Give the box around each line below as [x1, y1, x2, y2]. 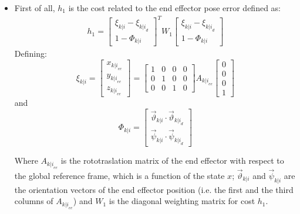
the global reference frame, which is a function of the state [14, 170, 225, 181]
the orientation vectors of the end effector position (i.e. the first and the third [14, 183, 294, 195]
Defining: [14, 47, 47, 60]
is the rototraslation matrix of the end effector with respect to [60, 154, 284, 167]
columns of [14, 195, 53, 207]
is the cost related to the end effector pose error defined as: [68, 2, 281, 13]
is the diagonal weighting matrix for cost [109, 195, 255, 207]
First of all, [14, 2, 55, 13]
